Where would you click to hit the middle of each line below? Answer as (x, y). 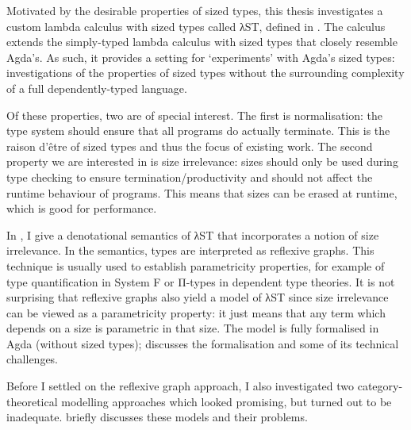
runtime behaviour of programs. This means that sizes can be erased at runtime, (202, 192)
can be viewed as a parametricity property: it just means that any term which (196, 312)
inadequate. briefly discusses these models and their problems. (157, 417)
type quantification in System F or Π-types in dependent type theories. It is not (201, 281)
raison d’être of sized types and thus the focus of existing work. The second (190, 146)
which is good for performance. (82, 208)
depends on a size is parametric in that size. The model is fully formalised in (193, 328)
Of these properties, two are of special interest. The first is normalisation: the (195, 115)
